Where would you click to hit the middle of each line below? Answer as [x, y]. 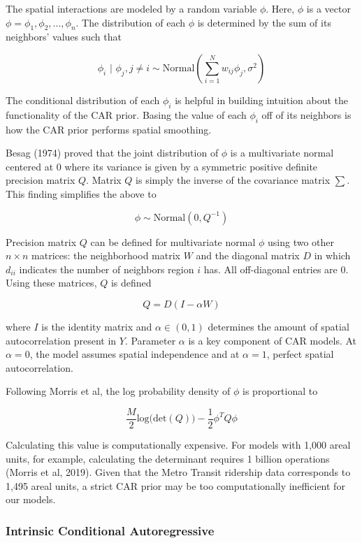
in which [332, 255]
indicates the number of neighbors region [107, 269]
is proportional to [280, 391]
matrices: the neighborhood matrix [106, 255]
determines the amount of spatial [278, 326]
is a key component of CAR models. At [273, 340]
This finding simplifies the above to [81, 193]
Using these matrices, [51, 283]
